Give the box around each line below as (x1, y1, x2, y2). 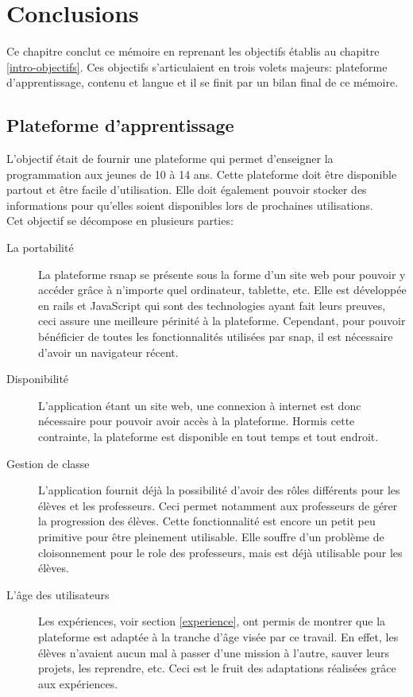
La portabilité (6, 239, 74, 256)
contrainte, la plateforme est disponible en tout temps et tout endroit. (38, 428, 379, 445)
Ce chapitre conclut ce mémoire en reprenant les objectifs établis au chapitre (6, 43, 380, 60)
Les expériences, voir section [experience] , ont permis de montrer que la (38, 613, 386, 629)
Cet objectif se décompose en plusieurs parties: (6, 212, 234, 229)
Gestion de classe (6, 455, 90, 471)
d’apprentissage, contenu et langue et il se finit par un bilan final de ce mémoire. (6, 74, 399, 91)
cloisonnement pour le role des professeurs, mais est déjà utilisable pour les (38, 544, 403, 560)
